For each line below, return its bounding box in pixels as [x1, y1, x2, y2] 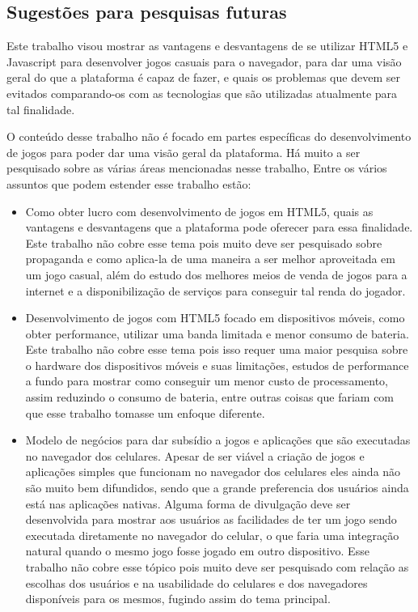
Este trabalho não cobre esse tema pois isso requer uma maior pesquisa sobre [25, 341, 408, 358]
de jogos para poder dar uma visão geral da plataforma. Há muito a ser [6, 143, 361, 160]
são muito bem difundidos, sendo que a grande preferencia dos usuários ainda [25, 479, 409, 496]
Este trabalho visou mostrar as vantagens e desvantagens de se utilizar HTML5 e [6, 37, 408, 54]
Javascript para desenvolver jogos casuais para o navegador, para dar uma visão [6, 53, 402, 70]
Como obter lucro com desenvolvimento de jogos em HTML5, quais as [25, 202, 374, 219]
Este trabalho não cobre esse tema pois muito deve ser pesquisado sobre [25, 234, 382, 251]
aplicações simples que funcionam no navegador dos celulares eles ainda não [25, 463, 401, 480]
